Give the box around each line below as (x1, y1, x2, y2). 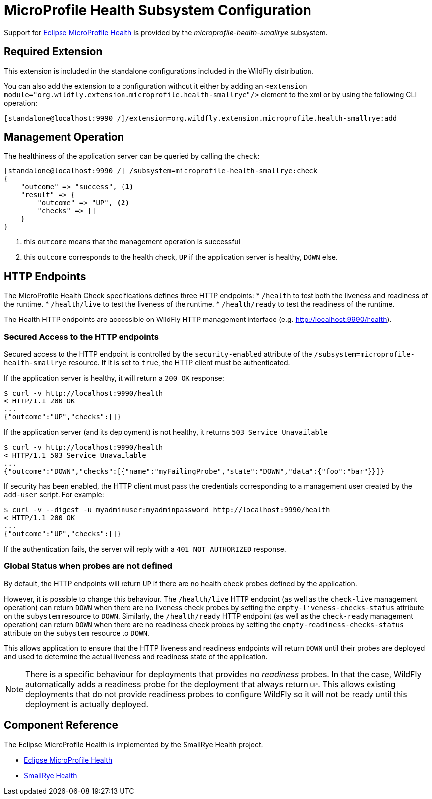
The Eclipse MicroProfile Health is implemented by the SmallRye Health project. (4, 740, 263, 749)
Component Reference (4, 719, 118, 732)
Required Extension (4, 45, 103, 58)
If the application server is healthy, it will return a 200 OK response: (4, 374, 224, 383)
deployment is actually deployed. (25, 699, 149, 709)
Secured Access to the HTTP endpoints (4, 331, 159, 342)
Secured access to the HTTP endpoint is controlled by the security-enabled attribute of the (4, 350, 312, 359)
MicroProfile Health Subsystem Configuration (4, 2, 312, 19)
